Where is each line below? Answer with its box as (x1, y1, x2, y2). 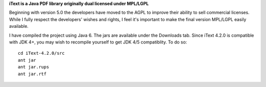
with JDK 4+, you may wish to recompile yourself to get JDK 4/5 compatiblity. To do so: (9, 39, 187, 45)
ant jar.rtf (18, 71, 47, 77)
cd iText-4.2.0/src (18, 50, 65, 56)
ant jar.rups (18, 64, 49, 70)
